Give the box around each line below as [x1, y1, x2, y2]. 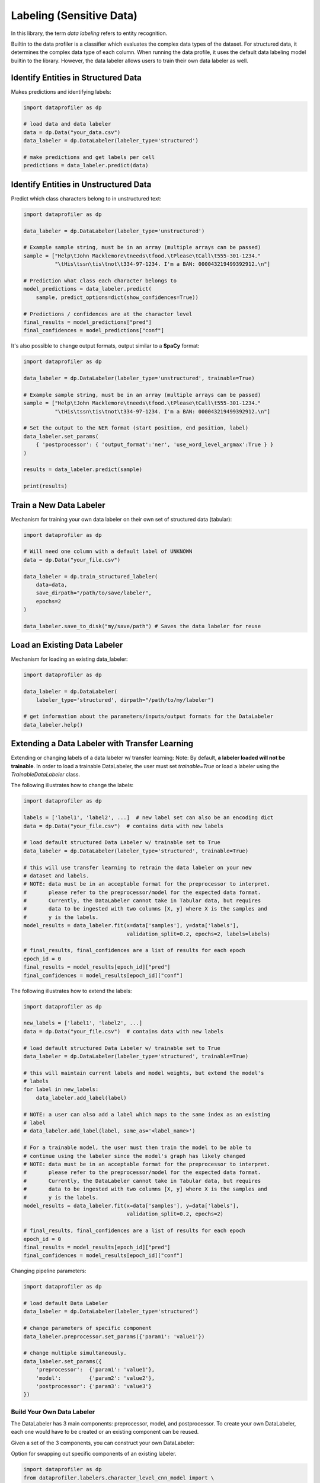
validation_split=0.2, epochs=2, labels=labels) [126, 930, 271, 937]
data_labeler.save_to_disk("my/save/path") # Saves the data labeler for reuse [23, 623, 261, 629]
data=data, [36, 581, 68, 588]
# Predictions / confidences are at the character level [23, 310, 193, 317]
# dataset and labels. [23, 872, 89, 879]
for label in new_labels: [23, 1086, 99, 1093]
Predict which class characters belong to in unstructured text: [11, 195, 162, 202]
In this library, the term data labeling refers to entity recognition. [11, 30, 168, 37]
